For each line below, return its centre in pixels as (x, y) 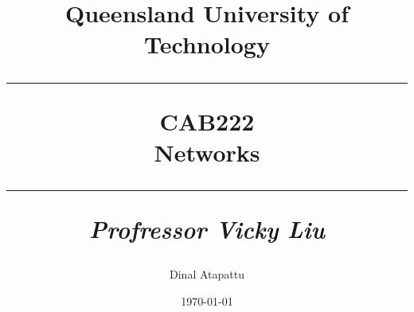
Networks (207, 152)
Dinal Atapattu (207, 274)
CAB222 (207, 121)
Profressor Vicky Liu (207, 228)
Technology (207, 44)
